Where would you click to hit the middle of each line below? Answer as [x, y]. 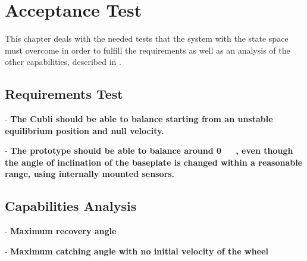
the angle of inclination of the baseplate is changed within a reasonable [154, 162]
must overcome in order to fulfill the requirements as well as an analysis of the [148, 50]
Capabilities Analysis [71, 206]
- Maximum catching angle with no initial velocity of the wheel [137, 251]
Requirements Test [64, 94]
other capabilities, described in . [63, 62]
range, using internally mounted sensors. [90, 174]
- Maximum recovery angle [61, 231]
